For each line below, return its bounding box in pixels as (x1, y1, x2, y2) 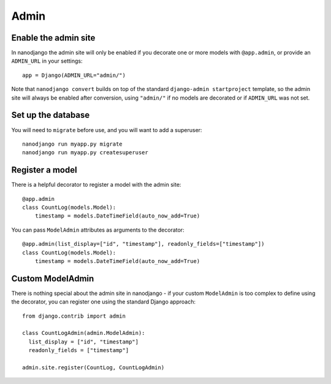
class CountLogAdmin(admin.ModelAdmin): (22, 329, 145, 337)
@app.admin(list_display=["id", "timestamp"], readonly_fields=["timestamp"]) (22, 240, 265, 248)
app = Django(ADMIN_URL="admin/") (22, 71, 126, 79)
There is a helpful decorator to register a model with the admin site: (11, 181, 181, 189)
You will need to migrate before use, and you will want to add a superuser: (11, 126, 202, 133)
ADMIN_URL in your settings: (11, 57, 83, 65)
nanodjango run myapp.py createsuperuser (22, 149, 148, 156)
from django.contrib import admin (22, 312, 126, 319)
